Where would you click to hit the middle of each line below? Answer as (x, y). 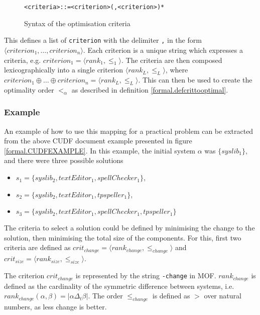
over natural (223, 296)
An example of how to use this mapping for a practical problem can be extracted (129, 131)
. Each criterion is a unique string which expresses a (163, 50)
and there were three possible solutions (64, 160)
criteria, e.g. (23, 60)
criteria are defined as (37, 247)
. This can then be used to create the (195, 80)
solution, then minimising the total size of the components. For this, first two (123, 237)
